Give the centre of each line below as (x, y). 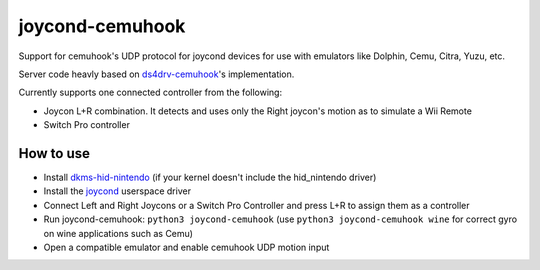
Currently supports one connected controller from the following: (150, 92)
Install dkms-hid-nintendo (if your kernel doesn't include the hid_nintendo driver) (210, 177)
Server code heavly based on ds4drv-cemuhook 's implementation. (156, 74)
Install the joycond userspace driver (117, 191)
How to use (54, 153)
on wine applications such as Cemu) (118, 233)
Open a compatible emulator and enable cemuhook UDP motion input (186, 247)
